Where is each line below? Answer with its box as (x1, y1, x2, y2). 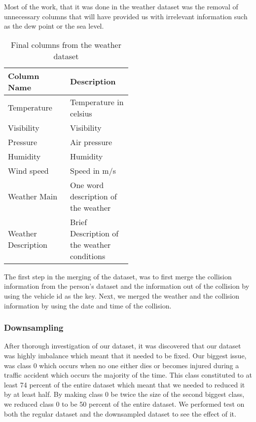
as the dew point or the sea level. (4, 21, 104, 31)
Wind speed (8, 164, 49, 176)
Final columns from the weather (11, 38, 121, 50)
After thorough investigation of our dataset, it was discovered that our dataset (4, 341, 241, 351)
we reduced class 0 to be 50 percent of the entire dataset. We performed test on (4, 398, 245, 409)
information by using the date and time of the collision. (4, 300, 172, 310)
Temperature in (70, 96, 124, 108)
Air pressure (70, 136, 112, 148)
